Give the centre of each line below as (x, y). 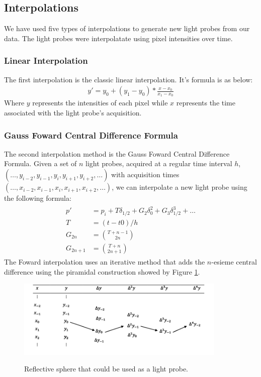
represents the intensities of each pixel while (100, 103)
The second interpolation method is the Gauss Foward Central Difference (117, 153)
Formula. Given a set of (40, 163)
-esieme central (234, 262)
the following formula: (38, 198)
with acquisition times (145, 174)
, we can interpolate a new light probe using (180, 187)
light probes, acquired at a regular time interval (159, 163)
